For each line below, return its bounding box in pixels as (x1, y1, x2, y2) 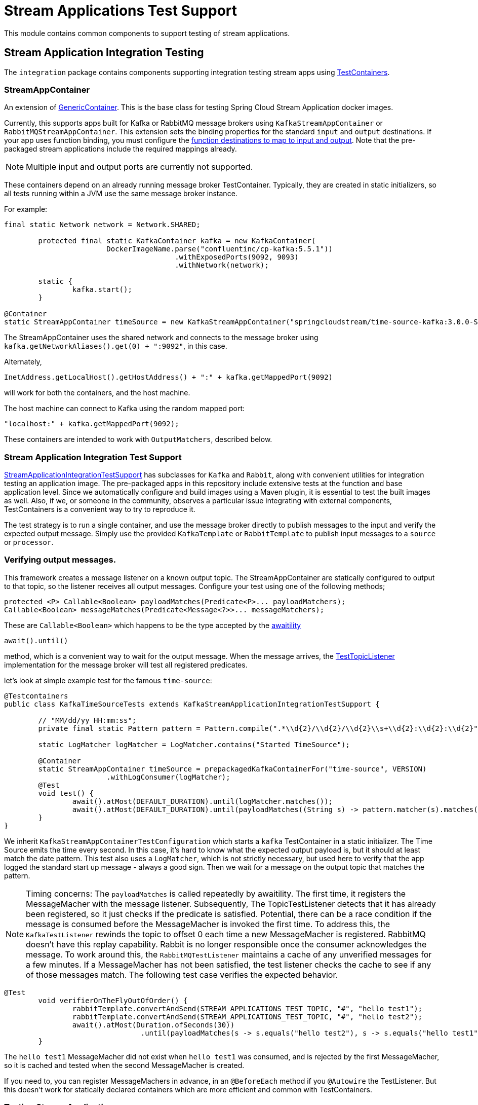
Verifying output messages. (4, 555, 116, 565)
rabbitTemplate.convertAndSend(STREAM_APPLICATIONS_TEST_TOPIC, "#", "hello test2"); (72, 1012, 423, 1021)
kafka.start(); (72, 285, 132, 294)
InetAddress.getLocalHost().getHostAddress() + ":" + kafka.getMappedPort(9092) (4, 373, 333, 382)
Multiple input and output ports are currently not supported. (26, 162, 253, 172)
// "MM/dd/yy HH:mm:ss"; (38, 716, 137, 724)
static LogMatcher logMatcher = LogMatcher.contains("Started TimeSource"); (38, 740, 350, 749)
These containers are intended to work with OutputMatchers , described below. (4, 435, 272, 444)
